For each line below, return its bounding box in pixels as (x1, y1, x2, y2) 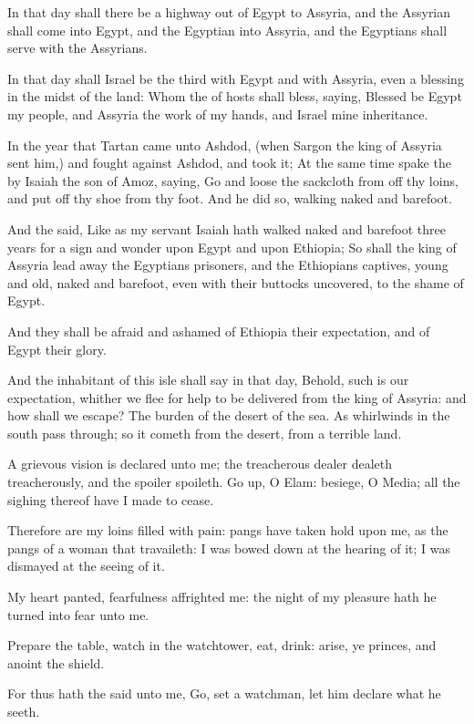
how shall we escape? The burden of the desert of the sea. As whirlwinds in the (7, 406, 450, 425)
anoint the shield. (7, 653, 105, 672)
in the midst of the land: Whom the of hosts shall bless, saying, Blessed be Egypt (7, 87, 462, 106)
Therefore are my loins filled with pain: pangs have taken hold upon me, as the (7, 521, 448, 540)
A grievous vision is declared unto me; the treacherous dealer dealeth (7, 454, 393, 473)
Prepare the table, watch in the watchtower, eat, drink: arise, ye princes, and (7, 636, 437, 655)
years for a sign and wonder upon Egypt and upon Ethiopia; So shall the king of (7, 237, 457, 256)
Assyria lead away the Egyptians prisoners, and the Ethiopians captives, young (7, 255, 448, 274)
